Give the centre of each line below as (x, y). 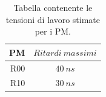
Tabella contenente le (53, 7)
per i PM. (53, 31)
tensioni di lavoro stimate (53, 19)
